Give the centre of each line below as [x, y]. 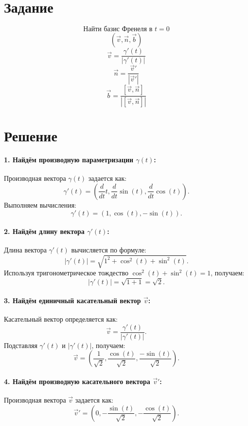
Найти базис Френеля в [118, 29]
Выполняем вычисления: [40, 204]
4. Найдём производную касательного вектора [77, 381]
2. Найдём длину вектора [44, 231]
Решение [31, 136]
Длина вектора [25, 250]
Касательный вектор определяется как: [61, 319]
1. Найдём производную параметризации [69, 160]
